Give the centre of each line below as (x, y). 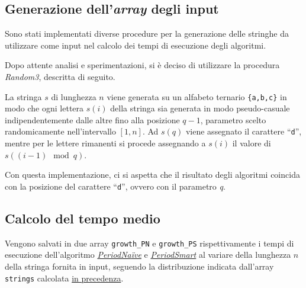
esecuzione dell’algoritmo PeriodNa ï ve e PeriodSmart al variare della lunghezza (148, 255)
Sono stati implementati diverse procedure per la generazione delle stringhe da (147, 33)
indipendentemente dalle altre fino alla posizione (92, 119)
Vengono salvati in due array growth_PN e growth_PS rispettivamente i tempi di (149, 243)
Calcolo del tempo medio (83, 218)
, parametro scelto (233, 119)
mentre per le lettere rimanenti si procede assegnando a (105, 143)
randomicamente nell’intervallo (60, 131)
